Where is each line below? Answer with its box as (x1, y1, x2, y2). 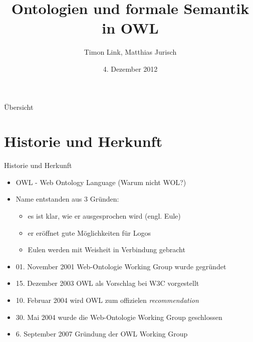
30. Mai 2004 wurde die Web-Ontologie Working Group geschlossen (16, 311, 222, 322)
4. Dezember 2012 (103, 63, 158, 74)
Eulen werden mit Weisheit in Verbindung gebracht (28, 244, 185, 255)
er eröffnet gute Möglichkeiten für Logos (28, 227, 151, 238)
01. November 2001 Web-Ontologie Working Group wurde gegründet (16, 261, 226, 271)
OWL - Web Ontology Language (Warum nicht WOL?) (16, 177, 186, 187)
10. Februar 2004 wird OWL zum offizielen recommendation (16, 294, 199, 305)
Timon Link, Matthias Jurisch (84, 47, 177, 57)
